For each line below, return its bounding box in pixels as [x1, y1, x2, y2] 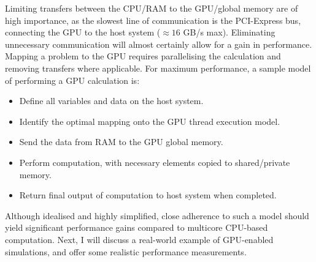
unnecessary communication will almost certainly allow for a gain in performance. [5, 37, 312, 50]
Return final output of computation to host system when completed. [19, 189, 277, 201]
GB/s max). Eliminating [183, 26, 276, 39]
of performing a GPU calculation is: [5, 73, 140, 86]
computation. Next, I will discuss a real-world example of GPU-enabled [5, 233, 274, 245]
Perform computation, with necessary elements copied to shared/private [19, 155, 290, 168]
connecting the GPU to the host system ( [5, 26, 161, 39]
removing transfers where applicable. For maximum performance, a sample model [5, 61, 311, 74]
